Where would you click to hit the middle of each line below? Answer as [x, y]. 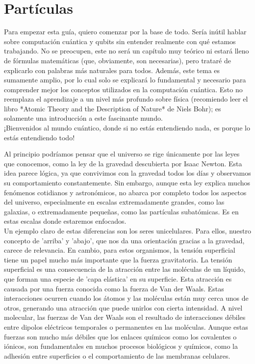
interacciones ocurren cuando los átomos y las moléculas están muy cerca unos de [126, 298]
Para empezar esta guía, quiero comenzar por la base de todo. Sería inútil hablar [125, 32]
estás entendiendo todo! [39, 137]
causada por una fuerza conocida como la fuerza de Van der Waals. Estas [114, 288]
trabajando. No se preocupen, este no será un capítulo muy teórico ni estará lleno [127, 51]
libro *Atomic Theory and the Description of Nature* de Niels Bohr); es [113, 108]
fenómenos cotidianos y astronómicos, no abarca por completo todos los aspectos [125, 192]
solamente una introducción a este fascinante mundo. [83, 118]
